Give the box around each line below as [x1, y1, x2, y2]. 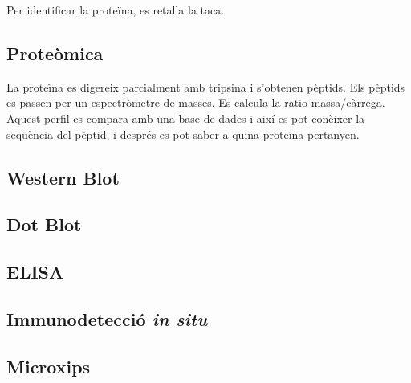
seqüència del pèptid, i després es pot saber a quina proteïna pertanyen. [6, 125, 360, 142]
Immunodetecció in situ [6, 306, 208, 331]
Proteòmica [6, 40, 104, 65]
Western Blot [6, 165, 120, 189]
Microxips [6, 353, 91, 378]
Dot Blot [6, 212, 82, 237]
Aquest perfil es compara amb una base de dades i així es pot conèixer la [6, 109, 365, 126]
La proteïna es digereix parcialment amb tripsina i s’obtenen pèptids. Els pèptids [6, 78, 405, 95]
